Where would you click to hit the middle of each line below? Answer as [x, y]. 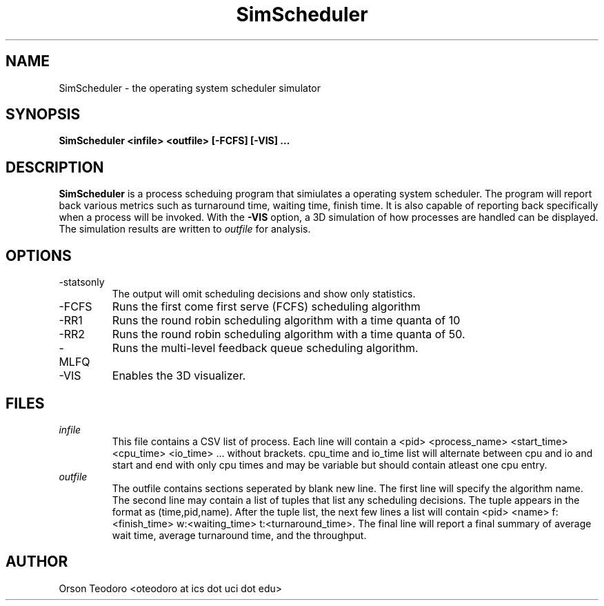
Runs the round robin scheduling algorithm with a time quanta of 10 [286, 321]
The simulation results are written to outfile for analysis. [185, 229]
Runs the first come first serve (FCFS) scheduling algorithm [266, 307]
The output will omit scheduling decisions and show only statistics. [264, 294]
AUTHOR [37, 562]
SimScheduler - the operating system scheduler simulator [190, 88]
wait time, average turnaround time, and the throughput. [239, 535]
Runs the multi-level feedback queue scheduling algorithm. [265, 348]
